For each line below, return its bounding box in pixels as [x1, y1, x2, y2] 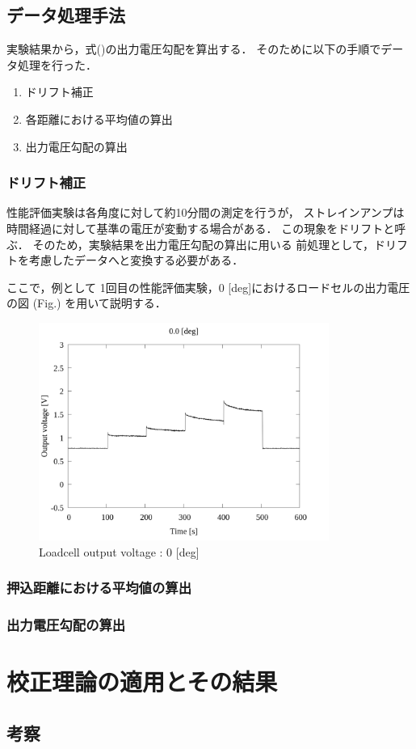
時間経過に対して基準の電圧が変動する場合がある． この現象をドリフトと [6, 219, 395, 236]
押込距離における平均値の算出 [6, 578, 192, 598]
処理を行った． [17, 56, 97, 73]
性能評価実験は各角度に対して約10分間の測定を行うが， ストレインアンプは [6, 204, 405, 221]
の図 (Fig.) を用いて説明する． [6, 294, 166, 311]
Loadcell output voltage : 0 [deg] [39, 543, 200, 560]
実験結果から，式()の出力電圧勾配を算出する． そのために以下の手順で [6, 40, 381, 57]
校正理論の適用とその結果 [6, 665, 278, 698]
